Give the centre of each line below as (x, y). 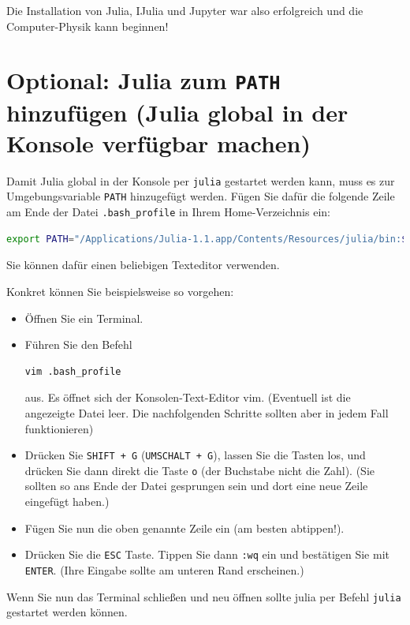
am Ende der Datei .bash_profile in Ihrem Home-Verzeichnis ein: (168, 212)
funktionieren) (59, 428)
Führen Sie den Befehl (78, 344)
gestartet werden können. (67, 612)
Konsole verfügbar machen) (158, 142)
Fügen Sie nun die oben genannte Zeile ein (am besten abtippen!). (184, 528)
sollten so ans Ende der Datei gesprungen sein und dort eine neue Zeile (196, 486)
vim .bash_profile (73, 371)
